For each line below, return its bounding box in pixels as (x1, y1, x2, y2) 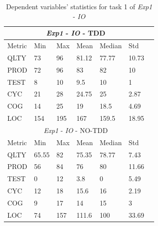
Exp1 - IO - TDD (46, 28, 105, 38)
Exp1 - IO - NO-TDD (43, 125, 108, 135)
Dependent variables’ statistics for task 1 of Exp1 (6, 1, 152, 11)
